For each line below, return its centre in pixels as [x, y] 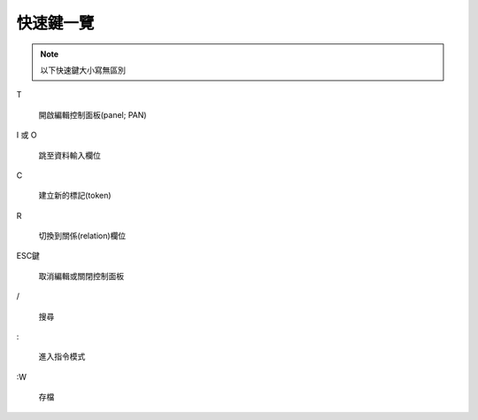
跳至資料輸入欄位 [69, 155]
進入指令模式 [62, 357]
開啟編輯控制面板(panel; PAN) [93, 114]
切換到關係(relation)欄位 [82, 236]
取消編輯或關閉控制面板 [81, 276]
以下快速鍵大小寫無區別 [83, 70]
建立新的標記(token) [75, 196]
